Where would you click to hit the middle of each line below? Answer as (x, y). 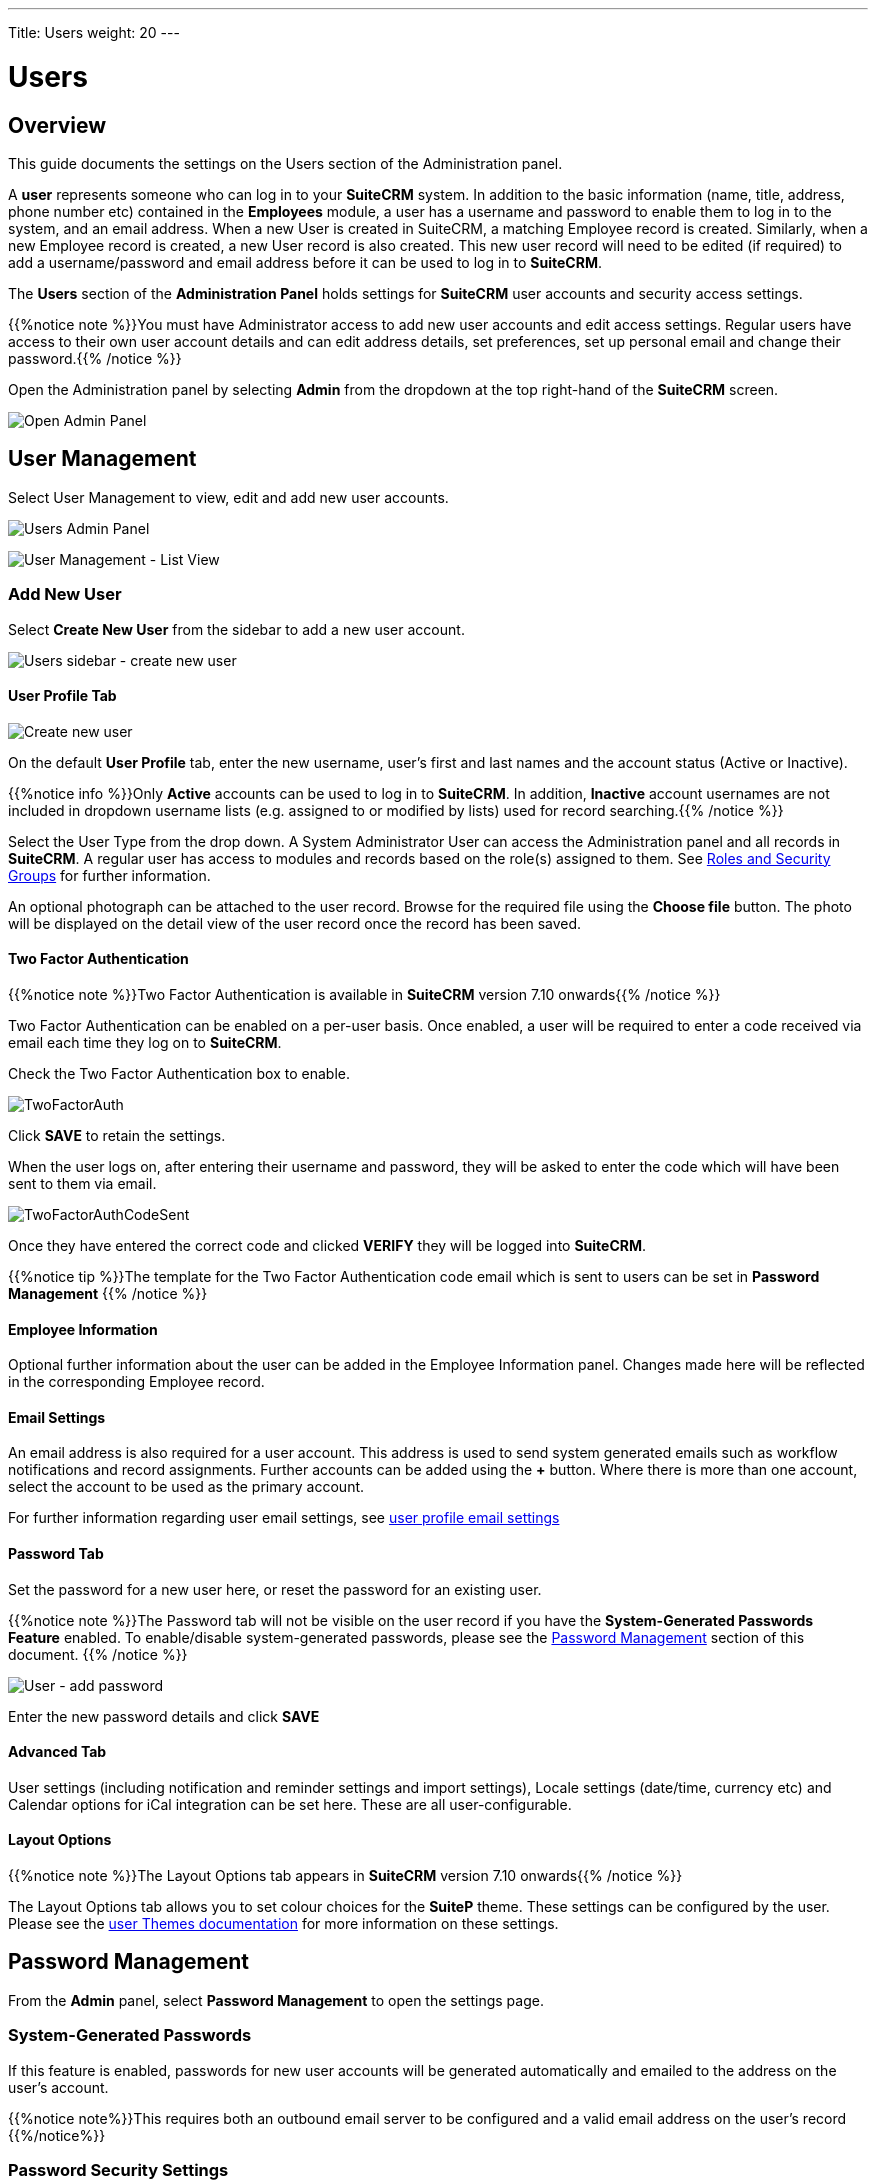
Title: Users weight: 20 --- (94, 32)
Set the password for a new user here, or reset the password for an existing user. (275, 1589)
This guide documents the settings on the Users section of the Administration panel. (285, 163)
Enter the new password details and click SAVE (164, 1716)
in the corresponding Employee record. (136, 1382)
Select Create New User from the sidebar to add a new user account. (236, 629)
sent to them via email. (82, 1183)
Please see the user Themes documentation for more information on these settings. (283, 1924)
